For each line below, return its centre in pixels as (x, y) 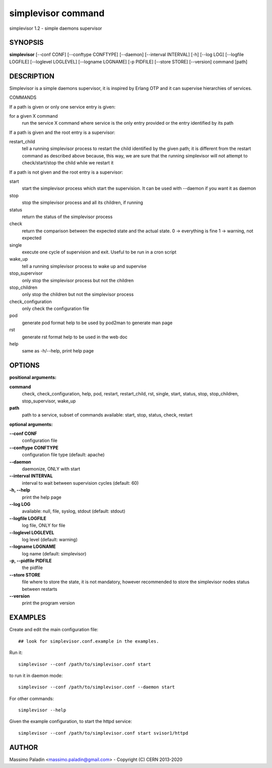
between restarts (40, 589)
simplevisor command (57, 13)
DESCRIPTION (32, 76)
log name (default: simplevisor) (54, 553)
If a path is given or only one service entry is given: (62, 107)
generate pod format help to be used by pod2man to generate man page (97, 323)
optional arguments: (31, 424)
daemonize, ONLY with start (51, 469)
